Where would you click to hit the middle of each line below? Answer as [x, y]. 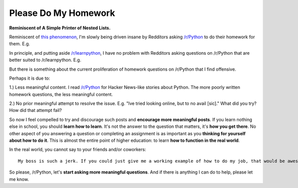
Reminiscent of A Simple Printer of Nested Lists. [60, 28]
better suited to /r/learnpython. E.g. [45, 60]
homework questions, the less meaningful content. [61, 94]
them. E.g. [20, 44]
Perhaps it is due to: [30, 78]
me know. [19, 179]
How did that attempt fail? [36, 110]
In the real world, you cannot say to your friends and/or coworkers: [78, 150]
